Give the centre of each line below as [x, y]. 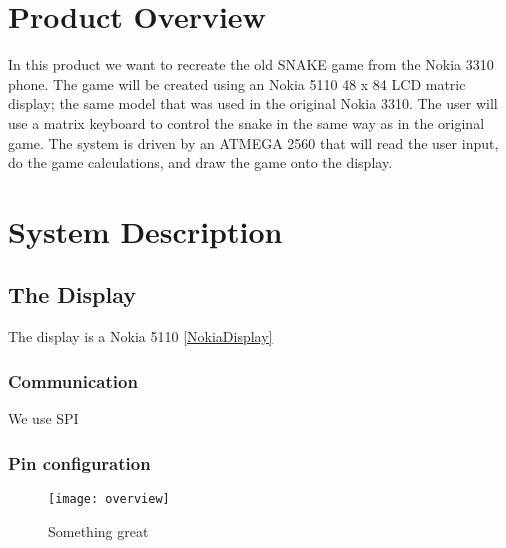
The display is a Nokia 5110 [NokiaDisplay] [140, 336]
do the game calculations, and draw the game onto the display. [200, 162]
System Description [145, 230]
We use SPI [43, 418]
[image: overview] [109, 498]
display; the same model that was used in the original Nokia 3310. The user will [253, 103]
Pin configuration [79, 462]
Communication [73, 380]
